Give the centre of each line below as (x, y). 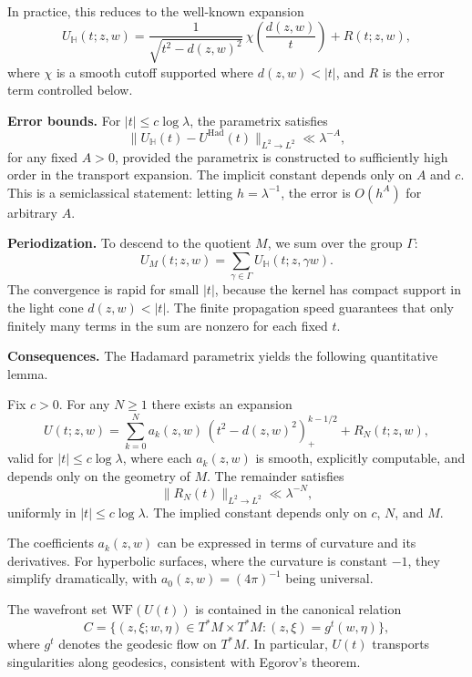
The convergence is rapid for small (103, 289)
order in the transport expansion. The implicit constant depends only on (210, 174)
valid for (31, 458)
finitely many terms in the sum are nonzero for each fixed (168, 325)
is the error (413, 72)
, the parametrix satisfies (259, 120)
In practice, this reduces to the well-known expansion (156, 11)
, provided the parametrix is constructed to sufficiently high (281, 156)
